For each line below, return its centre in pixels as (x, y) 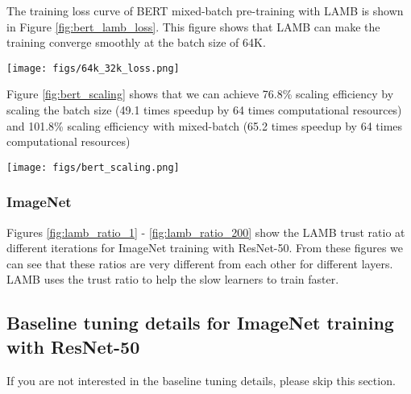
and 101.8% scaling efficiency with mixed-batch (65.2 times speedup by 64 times (205, 125)
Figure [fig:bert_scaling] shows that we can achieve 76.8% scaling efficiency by (200, 94)
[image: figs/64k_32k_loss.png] (93, 68)
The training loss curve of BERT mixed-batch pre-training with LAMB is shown (205, 10)
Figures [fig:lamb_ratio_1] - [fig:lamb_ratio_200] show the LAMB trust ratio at (206, 232)
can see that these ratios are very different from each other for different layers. (200, 263)
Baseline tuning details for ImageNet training (200, 323)
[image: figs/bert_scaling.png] (93, 167)
